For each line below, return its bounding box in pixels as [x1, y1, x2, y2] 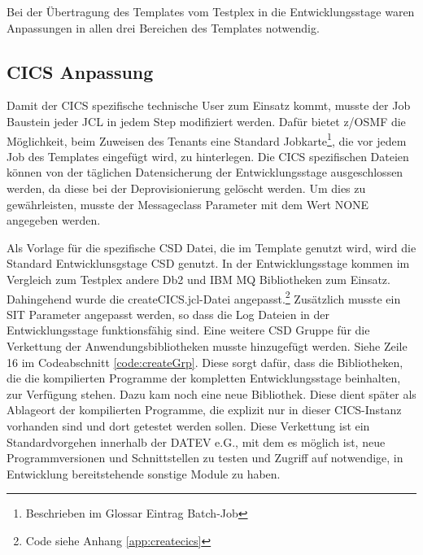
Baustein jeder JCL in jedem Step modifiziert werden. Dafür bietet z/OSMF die [7, 112, 406, 129]
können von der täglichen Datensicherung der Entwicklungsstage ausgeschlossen [7, 164, 403, 181]
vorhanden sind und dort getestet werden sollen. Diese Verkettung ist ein [7, 417, 370, 434]
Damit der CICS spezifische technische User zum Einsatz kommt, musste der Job [7, 97, 411, 114]
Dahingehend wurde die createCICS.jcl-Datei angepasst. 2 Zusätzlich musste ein [7, 287, 401, 307]
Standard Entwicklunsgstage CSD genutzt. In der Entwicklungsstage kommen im [7, 255, 410, 272]
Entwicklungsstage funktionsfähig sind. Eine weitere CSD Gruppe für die [7, 321, 370, 339]
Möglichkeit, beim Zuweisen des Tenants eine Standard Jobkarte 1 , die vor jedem [7, 129, 407, 149]
